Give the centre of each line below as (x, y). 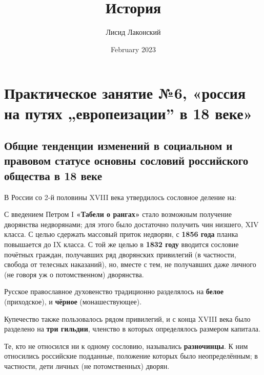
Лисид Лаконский (133, 32)
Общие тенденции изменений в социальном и (118, 146)
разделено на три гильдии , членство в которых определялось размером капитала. (132, 329)
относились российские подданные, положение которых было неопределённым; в (131, 356)
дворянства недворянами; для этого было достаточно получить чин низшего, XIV (131, 224)
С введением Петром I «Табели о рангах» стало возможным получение (118, 214)
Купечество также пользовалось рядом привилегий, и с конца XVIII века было (127, 318)
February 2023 (133, 49)
